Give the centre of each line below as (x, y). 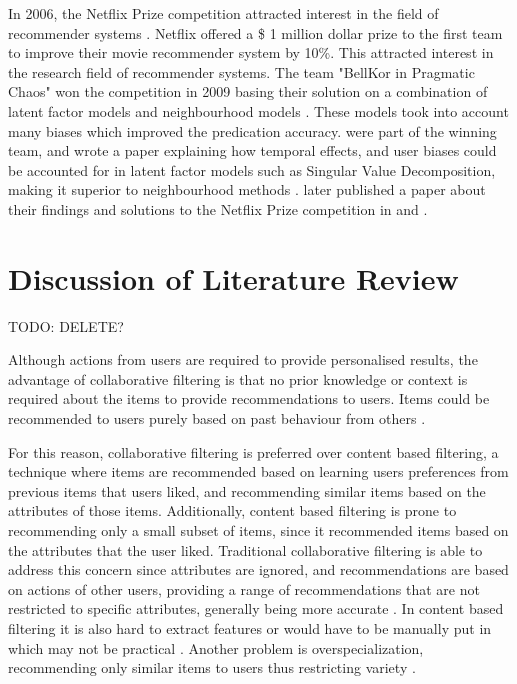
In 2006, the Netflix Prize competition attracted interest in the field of (223, 13)
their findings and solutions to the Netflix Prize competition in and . (218, 208)
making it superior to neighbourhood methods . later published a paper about (247, 189)
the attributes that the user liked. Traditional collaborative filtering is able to (245, 549)
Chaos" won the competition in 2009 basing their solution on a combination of (248, 91)
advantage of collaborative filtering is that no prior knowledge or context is (238, 378)
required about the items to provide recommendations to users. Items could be (249, 398)
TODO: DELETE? (66, 325)
